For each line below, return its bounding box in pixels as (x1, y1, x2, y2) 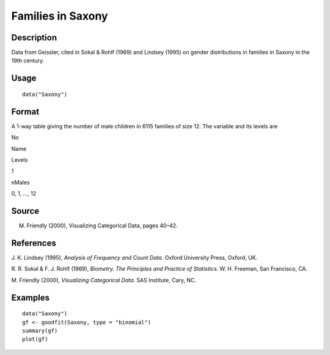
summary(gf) (22, 327, 58, 334)
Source (11, 205, 40, 216)
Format (11, 106, 40, 117)
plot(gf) (22, 336, 48, 343)
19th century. (11, 57, 45, 64)
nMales (11, 178, 30, 186)
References (11, 238, 56, 248)
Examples (11, 292, 50, 302)
